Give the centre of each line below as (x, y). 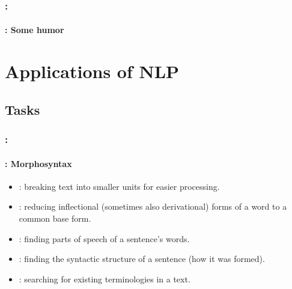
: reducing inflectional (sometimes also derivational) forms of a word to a (153, 206)
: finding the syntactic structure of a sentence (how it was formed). (142, 259)
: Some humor (35, 30)
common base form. (55, 218)
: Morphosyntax (38, 163)
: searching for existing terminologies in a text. (105, 278)
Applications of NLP (92, 71)
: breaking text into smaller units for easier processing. (119, 186)
